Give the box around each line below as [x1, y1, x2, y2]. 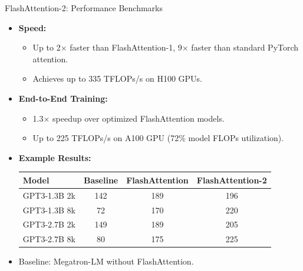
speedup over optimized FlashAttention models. [52, 112, 225, 124]
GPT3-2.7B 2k [22, 218, 75, 230]
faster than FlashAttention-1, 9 [70, 41, 182, 53]
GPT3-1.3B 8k [22, 203, 75, 216]
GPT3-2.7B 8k [22, 233, 75, 245]
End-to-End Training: [18, 92, 108, 104]
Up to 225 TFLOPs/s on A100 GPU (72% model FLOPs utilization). [32, 132, 284, 144]
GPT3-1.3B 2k [22, 189, 75, 201]
